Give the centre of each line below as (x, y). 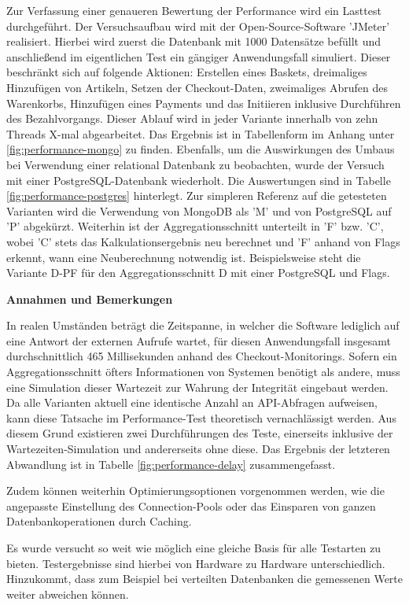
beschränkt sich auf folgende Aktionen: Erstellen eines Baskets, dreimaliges (187, 72)
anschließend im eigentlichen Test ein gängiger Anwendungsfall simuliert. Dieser (199, 56)
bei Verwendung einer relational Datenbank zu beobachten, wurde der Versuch (195, 164)
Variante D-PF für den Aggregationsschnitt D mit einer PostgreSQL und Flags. (198, 273)
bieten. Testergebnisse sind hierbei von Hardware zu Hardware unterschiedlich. (196, 563)
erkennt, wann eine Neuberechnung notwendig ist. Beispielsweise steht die (184, 257)
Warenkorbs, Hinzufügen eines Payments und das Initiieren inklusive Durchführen (204, 103)
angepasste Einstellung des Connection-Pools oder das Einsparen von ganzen (191, 505)
